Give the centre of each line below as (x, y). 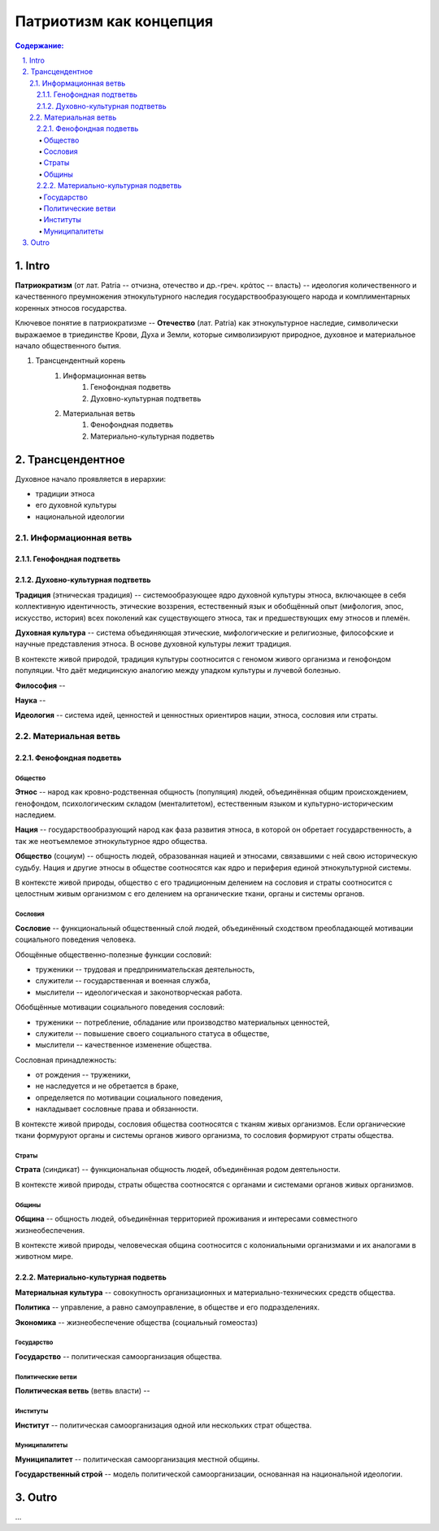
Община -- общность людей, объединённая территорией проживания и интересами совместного (186, 1219)
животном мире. (44, 1257)
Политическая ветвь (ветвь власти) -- (83, 1391)
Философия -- (40, 685)
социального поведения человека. (76, 939)
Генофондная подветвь (131, 387)
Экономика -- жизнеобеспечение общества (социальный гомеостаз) (137, 1322)
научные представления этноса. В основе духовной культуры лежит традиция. (153, 644)
